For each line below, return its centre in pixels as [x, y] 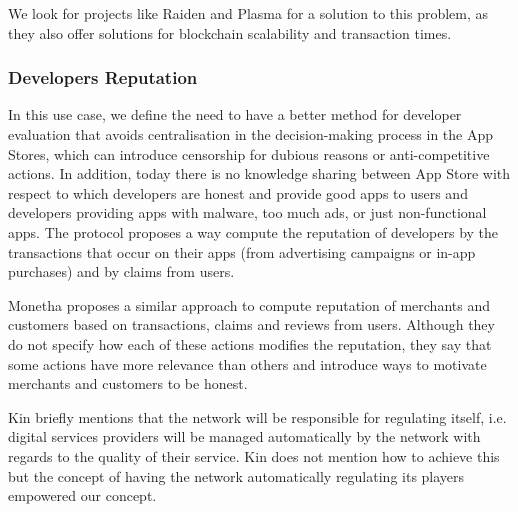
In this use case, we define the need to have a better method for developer [235, 114]
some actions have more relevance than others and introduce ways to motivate [247, 363]
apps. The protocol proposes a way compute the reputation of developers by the [253, 231]
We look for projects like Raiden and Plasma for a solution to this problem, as [248, 13]
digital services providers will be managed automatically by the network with [244, 436]
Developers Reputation [103, 77]
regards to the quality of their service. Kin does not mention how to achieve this [254, 455]
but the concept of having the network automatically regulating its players [236, 475]
